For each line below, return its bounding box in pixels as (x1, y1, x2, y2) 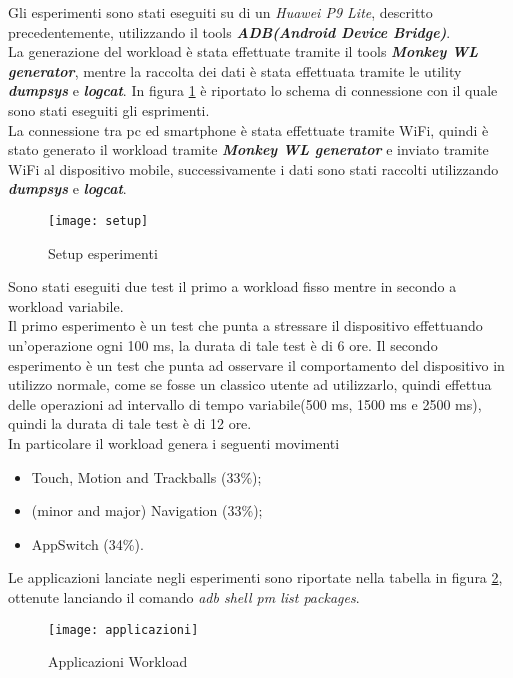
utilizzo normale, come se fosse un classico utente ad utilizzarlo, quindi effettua (8, 374, 492, 395)
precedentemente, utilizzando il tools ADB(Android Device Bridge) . (8, 21, 451, 42)
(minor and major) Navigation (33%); (31, 500, 263, 521)
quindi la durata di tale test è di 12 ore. (8, 413, 252, 434)
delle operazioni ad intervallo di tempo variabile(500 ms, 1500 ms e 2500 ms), (8, 393, 482, 414)
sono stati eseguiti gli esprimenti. (8, 99, 210, 120)
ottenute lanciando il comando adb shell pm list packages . (8, 586, 360, 607)
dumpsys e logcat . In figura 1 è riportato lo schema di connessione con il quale (8, 80, 498, 101)
